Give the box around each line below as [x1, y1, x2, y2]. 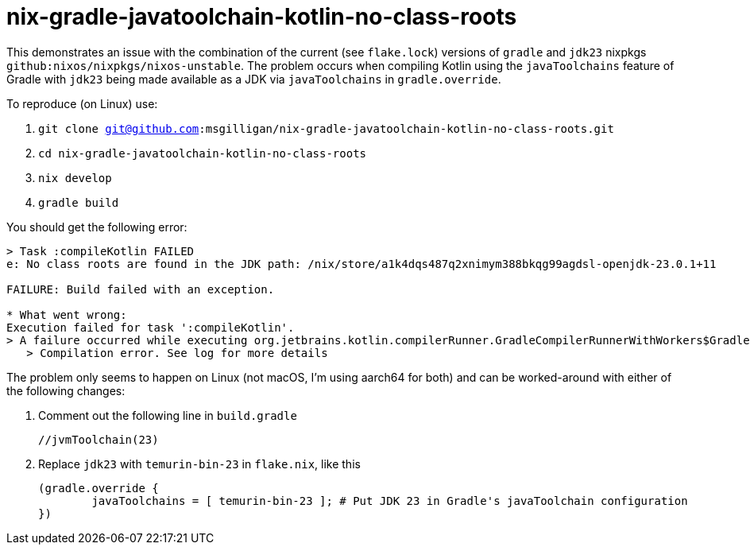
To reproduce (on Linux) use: [6, 96, 158, 111]
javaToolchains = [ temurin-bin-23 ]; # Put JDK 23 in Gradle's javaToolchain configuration [91, 494, 688, 507]
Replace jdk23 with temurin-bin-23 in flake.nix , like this [38, 456, 361, 471]
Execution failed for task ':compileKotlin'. [6, 320, 295, 334]
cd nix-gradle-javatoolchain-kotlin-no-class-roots [38, 146, 367, 160]
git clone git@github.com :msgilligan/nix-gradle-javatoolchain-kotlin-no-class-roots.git [38, 122, 614, 135]
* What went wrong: [6, 308, 127, 321]
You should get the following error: [6, 219, 187, 234]
